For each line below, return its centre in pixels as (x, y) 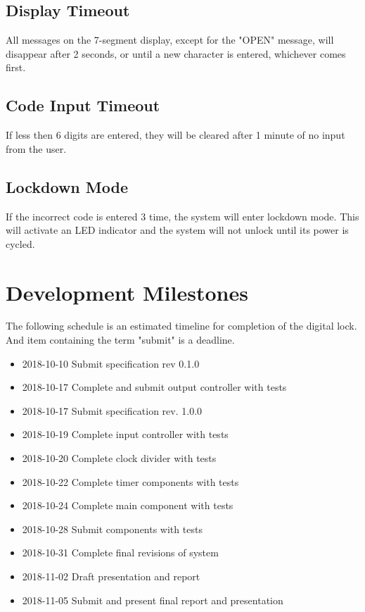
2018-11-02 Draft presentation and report (111, 576)
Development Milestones (127, 292)
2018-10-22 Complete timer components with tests (130, 481)
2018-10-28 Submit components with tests (112, 529)
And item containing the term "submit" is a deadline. (120, 340)
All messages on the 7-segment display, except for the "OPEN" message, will (170, 40)
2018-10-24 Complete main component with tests (128, 505)
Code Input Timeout (83, 105)
